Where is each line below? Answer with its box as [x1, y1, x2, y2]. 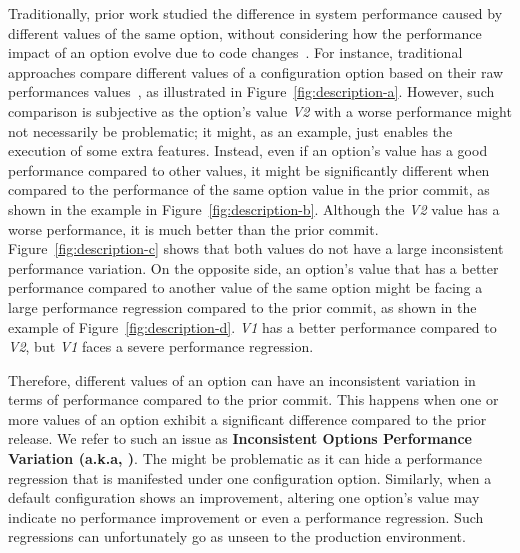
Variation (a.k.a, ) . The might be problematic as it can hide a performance [8, 448, 482, 469]
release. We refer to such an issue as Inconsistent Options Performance [8, 428, 472, 449]
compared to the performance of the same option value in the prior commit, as [8, 179, 490, 200]
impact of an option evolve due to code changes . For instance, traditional [8, 42, 463, 63]
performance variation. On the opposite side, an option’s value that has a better [8, 257, 499, 278]
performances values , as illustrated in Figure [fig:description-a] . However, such [8, 81, 495, 102]
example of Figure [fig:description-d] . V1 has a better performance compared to [8, 316, 497, 337]
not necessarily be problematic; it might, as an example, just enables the [8, 120, 453, 141]
